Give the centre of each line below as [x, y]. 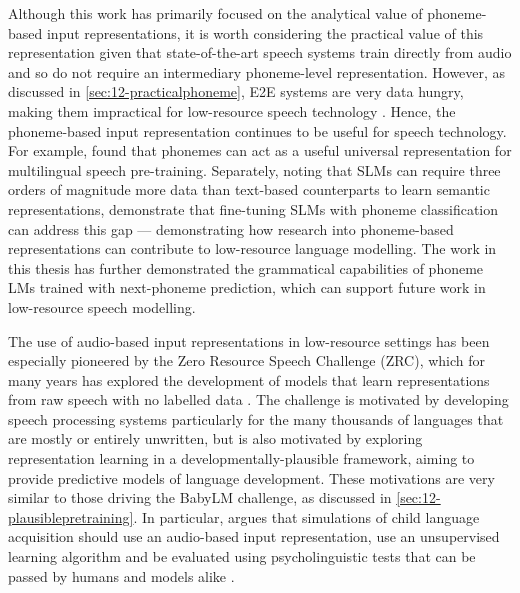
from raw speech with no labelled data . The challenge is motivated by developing [258, 399]
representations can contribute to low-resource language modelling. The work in [252, 248]
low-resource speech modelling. [102, 306]
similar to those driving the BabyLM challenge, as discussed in [200, 497]
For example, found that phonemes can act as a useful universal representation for [260, 150]
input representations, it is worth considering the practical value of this [265, 32]
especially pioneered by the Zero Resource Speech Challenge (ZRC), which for [247, 360]
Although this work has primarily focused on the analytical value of [215, 13]
